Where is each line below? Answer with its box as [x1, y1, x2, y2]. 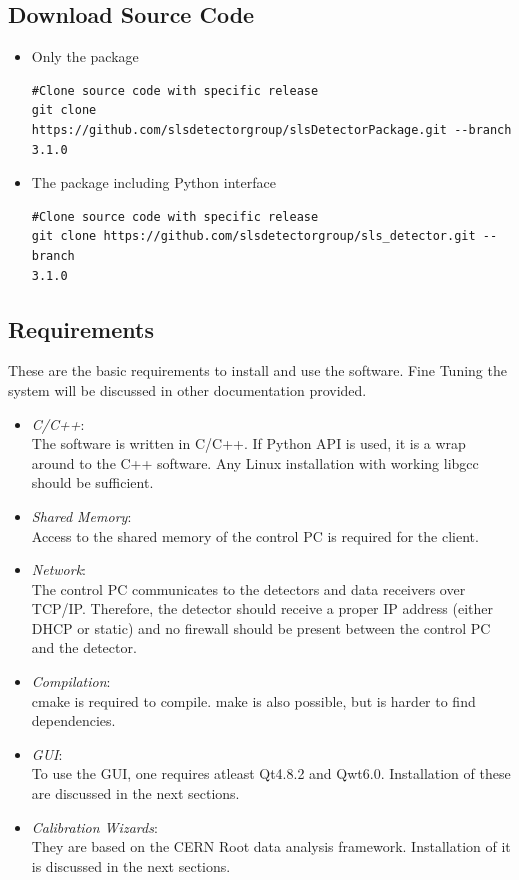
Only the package [31, 46, 139, 67]
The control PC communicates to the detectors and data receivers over [31, 578, 466, 599]
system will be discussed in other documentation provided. [8, 379, 367, 400]
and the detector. [31, 637, 137, 658]
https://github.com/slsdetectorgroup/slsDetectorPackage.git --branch [31, 122, 512, 137]
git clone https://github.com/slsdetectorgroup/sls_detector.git [31, 229, 476, 244]
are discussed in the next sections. [31, 783, 240, 804]
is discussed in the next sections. [31, 855, 231, 876]
